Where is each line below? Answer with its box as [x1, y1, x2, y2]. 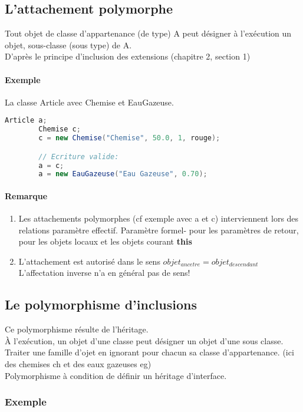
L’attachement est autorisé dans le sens [18, 255, 160, 267]
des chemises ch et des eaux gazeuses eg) [5, 358, 151, 370]
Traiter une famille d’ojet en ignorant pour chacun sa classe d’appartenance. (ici [5, 346, 294, 358]
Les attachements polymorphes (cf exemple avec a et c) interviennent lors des [18, 212, 299, 225]
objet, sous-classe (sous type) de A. [5, 38, 132, 51]
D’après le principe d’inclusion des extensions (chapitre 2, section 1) [5, 50, 251, 62]
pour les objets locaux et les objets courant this [18, 235, 192, 248]
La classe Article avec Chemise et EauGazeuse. [5, 95, 174, 108]
